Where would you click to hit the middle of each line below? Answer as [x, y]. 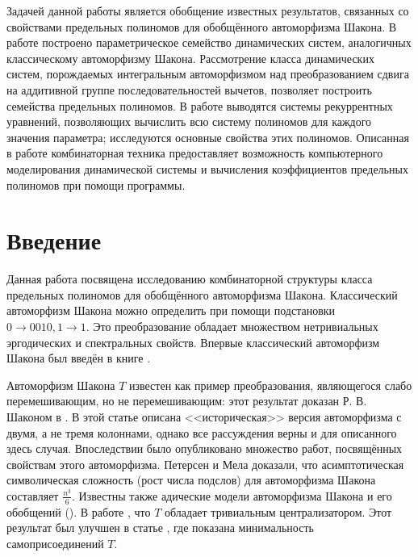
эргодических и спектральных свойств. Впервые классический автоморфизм [193, 342]
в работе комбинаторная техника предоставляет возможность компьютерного [195, 153]
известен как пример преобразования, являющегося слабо [270, 385]
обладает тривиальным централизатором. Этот [278, 511]
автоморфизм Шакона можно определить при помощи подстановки [171, 310]
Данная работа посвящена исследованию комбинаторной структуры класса [190, 279]
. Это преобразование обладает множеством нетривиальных [232, 327]
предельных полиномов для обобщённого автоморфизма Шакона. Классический [202, 294]
